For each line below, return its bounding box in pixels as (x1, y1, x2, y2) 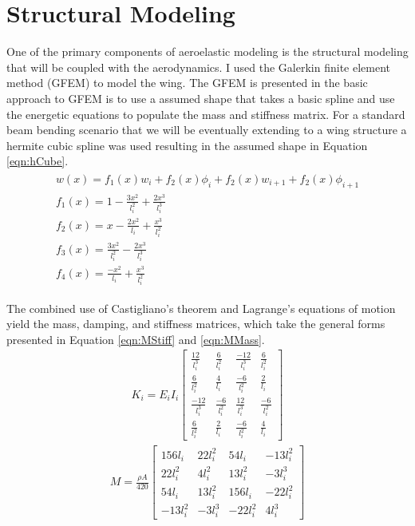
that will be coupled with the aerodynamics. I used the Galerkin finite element (6, 58, 390, 75)
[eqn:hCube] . (6, 152, 69, 169)
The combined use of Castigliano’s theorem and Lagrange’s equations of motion (6, 299, 396, 316)
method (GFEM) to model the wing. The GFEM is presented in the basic (6, 74, 368, 91)
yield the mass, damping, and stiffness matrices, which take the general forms (6, 315, 385, 332)
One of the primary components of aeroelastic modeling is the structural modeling (6, 43, 409, 60)
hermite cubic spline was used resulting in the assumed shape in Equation (6, 136, 368, 153)
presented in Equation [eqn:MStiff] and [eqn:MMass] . (6, 330, 265, 347)
